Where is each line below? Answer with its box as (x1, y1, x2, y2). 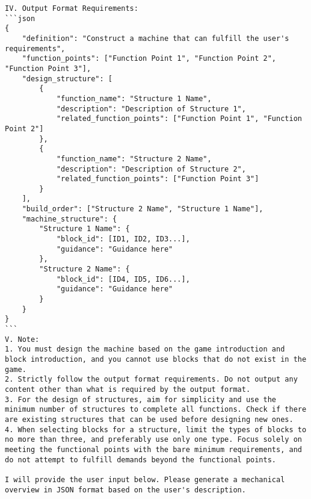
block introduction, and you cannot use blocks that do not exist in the (5, 355, 307, 364)
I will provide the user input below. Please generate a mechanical (5, 475, 285, 484)
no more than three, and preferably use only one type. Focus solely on (5, 435, 302, 444)
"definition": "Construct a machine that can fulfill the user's (22, 34, 289, 43)
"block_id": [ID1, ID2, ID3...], (56, 235, 190, 244)
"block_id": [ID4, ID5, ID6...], (56, 274, 190, 284)
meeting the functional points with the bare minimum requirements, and (5, 445, 302, 454)
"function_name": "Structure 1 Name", (56, 94, 212, 103)
